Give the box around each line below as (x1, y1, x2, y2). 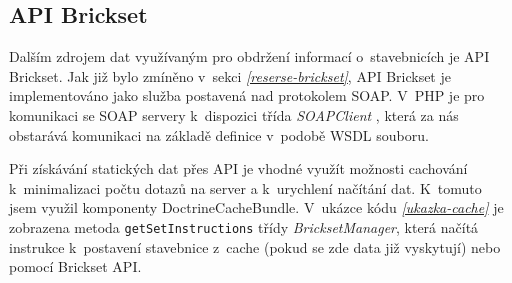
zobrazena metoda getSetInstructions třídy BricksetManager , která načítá (9, 216, 479, 237)
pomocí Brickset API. (9, 256, 142, 277)
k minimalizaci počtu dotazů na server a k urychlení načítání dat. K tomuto (9, 177, 482, 198)
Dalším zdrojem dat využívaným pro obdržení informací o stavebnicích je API (9, 46, 490, 67)
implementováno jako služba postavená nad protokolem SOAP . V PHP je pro (9, 85, 485, 106)
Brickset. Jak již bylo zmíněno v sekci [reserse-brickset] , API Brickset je (9, 65, 451, 86)
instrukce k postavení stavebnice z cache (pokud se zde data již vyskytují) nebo (9, 236, 501, 257)
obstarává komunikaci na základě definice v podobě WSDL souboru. (9, 124, 429, 145)
